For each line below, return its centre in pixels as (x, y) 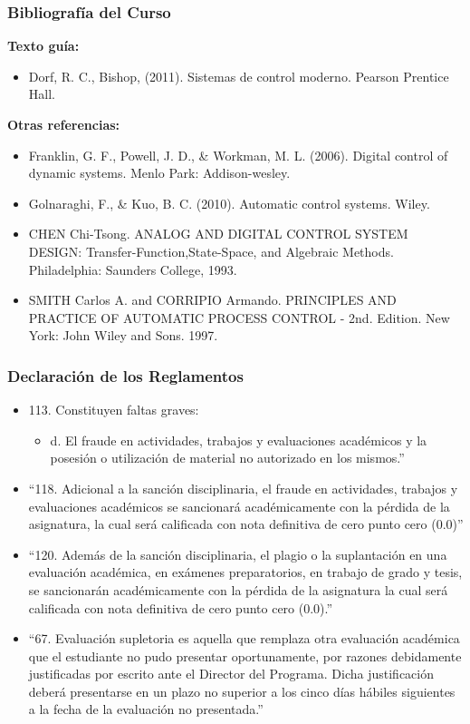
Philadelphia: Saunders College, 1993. (133, 269)
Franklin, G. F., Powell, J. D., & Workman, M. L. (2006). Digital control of (238, 155)
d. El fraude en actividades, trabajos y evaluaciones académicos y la (239, 440)
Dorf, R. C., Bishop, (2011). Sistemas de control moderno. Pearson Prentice (239, 76)
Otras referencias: (64, 124)
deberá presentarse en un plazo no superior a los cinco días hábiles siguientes (242, 691)
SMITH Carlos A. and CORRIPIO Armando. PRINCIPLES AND (212, 300)
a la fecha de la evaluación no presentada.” (146, 709)
